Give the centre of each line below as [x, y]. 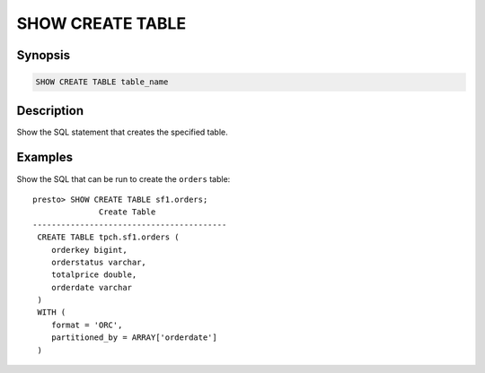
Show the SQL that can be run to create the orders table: [123, 178]
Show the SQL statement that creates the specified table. [122, 132]
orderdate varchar [92, 287]
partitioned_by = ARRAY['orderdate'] [134, 338]
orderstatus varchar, [99, 262]
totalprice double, [94, 275]
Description [50, 111]
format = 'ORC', [87, 325]
